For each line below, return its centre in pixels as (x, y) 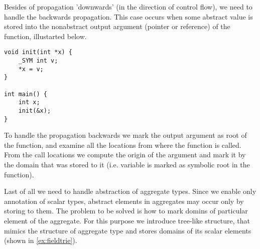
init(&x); (35, 110)
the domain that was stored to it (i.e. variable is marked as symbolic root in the (127, 165)
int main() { (26, 94)
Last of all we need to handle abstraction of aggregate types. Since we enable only (130, 191)
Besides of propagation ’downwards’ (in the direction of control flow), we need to (128, 7)
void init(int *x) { (38, 52)
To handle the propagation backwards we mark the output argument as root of (125, 135)
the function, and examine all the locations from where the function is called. (123, 145)
